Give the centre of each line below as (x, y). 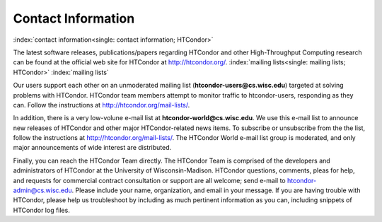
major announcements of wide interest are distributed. (92, 148)
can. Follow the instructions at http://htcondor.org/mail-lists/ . (102, 105)
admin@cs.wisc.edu (42, 190)
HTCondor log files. (41, 210)
